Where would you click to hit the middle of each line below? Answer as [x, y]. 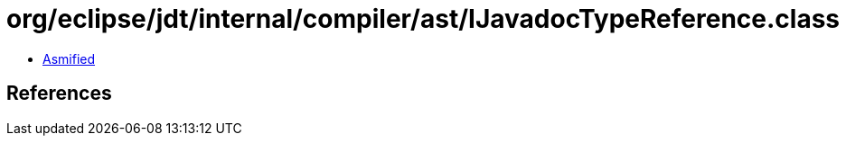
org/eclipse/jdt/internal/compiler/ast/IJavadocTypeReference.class [423, 19]
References [59, 94]
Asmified [69, 58]
